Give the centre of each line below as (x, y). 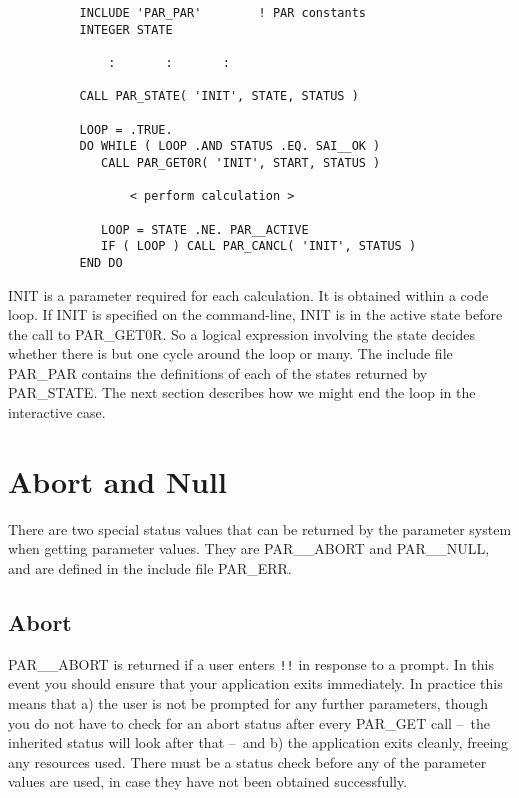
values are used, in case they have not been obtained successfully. (208, 781)
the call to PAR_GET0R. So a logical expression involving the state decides (242, 333)
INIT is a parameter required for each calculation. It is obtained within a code (248, 294)
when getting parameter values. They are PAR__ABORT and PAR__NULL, (249, 548)
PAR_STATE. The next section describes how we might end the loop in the (242, 392)
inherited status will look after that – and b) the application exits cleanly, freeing (258, 742)
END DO (101, 262)
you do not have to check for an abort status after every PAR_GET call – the (249, 722)
